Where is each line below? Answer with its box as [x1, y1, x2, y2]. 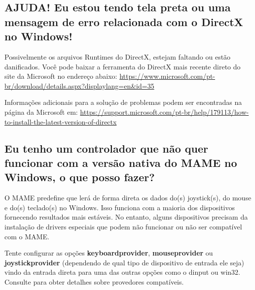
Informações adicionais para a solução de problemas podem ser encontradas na [4, 97, 242, 107]
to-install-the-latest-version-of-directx [4, 116, 117, 127]
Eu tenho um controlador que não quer [4, 140, 208, 156]
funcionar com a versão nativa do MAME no [4, 155, 237, 170]
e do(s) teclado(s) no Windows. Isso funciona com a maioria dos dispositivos [4, 202, 235, 212]
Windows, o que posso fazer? [4, 169, 155, 185]
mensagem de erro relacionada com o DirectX [4, 14, 243, 29]
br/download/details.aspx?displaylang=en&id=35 [4, 80, 154, 91]
